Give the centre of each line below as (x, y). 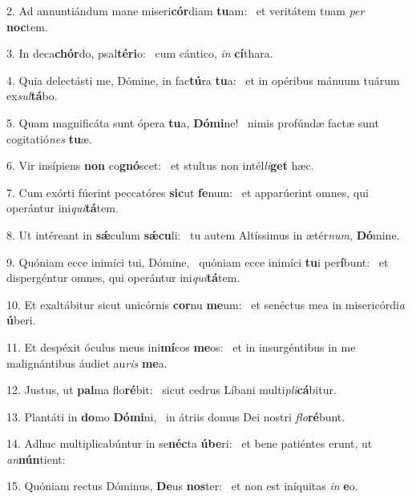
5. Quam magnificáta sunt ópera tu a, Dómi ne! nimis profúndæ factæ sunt (193, 122)
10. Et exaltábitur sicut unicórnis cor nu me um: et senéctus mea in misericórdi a (206, 304)
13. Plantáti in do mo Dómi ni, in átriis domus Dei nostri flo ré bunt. (176, 416)
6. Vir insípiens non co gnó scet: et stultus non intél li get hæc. (160, 165)
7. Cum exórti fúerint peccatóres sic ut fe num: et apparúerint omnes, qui (188, 192)
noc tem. (27, 26)
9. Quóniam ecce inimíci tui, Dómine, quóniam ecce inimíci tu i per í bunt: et (198, 262)
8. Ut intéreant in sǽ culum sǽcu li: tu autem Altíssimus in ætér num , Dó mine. (203, 234)
